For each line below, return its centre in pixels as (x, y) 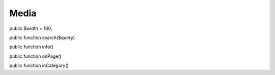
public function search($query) (42, 37)
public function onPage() (35, 56)
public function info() (31, 47)
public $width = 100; (31, 28)
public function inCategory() (39, 65)
